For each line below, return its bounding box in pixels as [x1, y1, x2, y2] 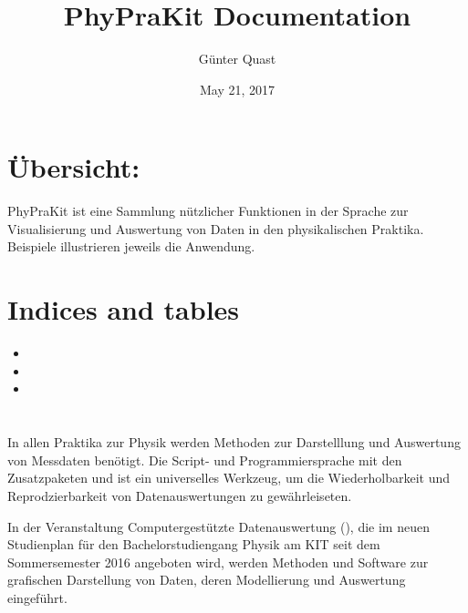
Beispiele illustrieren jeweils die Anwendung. [7, 237, 255, 256]
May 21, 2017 [199, 79, 276, 98]
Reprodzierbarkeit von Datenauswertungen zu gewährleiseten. [7, 485, 352, 505]
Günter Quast [198, 49, 276, 68]
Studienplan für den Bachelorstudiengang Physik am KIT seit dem [7, 535, 380, 554]
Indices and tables [7, 291, 240, 328]
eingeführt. [7, 587, 68, 607]
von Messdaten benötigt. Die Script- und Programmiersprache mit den [7, 450, 402, 469]
